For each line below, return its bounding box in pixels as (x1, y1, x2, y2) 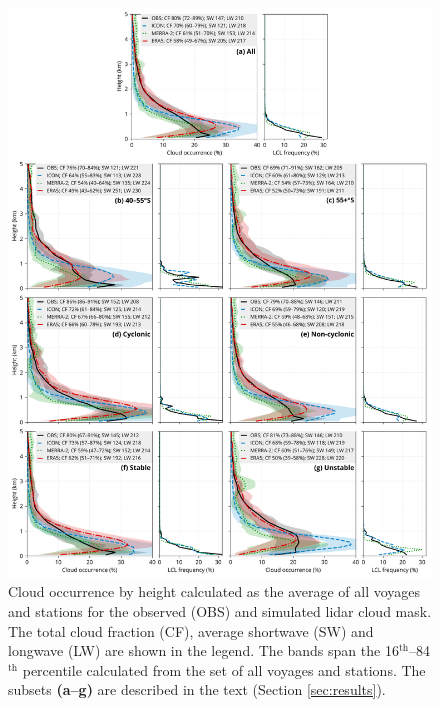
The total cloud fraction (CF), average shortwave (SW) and (8, 620, 374, 641)
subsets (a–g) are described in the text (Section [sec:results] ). (8, 679, 386, 700)
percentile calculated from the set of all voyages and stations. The (22, 659, 426, 680)
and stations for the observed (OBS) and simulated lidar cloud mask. (8, 600, 432, 621)
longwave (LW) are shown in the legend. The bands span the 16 (8, 640, 399, 661)
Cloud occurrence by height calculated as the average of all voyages (8, 581, 421, 602)
